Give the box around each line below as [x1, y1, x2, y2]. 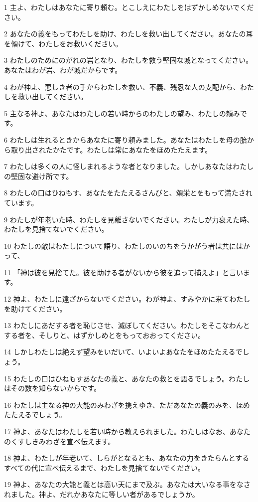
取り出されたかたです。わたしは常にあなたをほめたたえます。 [10, 144, 212, 155]
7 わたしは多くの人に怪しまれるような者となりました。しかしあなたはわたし [4, 161, 254, 171]
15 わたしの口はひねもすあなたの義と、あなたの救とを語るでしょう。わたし [4, 373, 250, 383]
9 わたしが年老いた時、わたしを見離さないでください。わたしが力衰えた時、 [4, 214, 254, 224]
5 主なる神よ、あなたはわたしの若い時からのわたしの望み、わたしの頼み [4, 108, 240, 118]
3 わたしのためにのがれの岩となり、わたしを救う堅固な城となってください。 [4, 55, 253, 65]
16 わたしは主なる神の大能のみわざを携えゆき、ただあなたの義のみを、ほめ [4, 399, 250, 410]
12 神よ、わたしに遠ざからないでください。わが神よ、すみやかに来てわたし [4, 294, 251, 304]
